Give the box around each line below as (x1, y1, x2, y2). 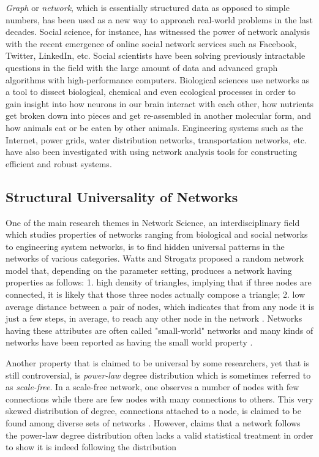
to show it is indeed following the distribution (6, 440, 177, 453)
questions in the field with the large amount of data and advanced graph (6, 61, 278, 74)
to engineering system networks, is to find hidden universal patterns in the (6, 240, 285, 252)
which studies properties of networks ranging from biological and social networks (6, 228, 308, 241)
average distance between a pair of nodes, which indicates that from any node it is (6, 300, 315, 312)
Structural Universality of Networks (6, 187, 238, 206)
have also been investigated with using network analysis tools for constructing (6, 145, 298, 158)
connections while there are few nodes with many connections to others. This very (6, 392, 313, 405)
